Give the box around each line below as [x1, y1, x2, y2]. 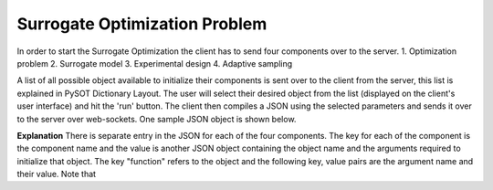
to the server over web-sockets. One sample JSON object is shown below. [16, 113, 297, 124]
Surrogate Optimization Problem [16, 14, 267, 34]
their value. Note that [16, 169, 96, 180]
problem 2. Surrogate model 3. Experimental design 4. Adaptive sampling [16, 58, 293, 69]
